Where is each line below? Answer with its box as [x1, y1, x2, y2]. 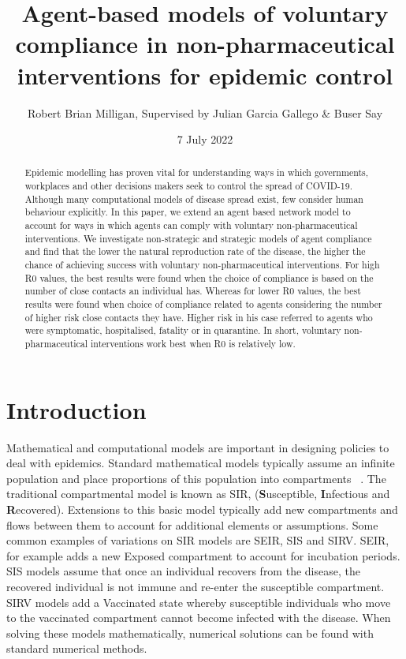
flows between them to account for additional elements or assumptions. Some [6, 516, 378, 533]
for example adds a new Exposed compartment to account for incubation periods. [6, 547, 400, 564]
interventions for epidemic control [17, 58, 393, 91]
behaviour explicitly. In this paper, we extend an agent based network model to [24, 205, 351, 219]
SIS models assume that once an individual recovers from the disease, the [6, 563, 360, 579]
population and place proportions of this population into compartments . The [6, 470, 386, 486]
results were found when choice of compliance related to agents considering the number [24, 298, 382, 311]
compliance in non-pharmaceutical [15, 28, 395, 60]
